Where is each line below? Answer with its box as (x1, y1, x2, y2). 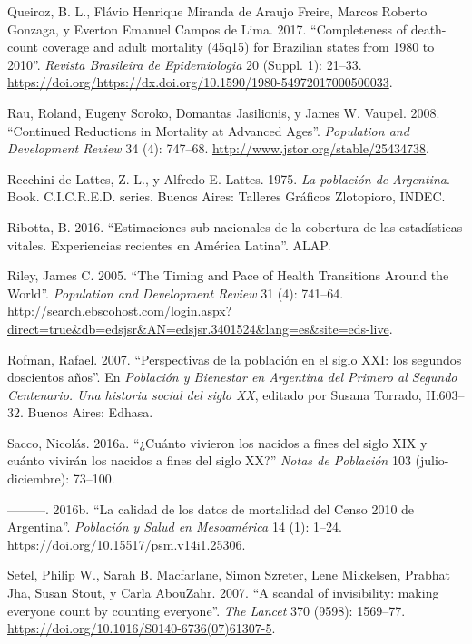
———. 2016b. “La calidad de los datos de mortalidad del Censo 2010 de (7, 499, 415, 518)
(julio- (415, 451, 449, 470)
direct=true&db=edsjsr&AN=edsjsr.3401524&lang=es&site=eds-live (7, 318, 389, 337)
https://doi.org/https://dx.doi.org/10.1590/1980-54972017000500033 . (7, 73, 393, 92)
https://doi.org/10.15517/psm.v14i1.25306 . (7, 534, 246, 553)
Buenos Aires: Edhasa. (27, 403, 153, 422)
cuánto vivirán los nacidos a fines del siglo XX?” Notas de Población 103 (7, 451, 411, 470)
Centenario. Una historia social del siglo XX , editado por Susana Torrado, (7, 385, 422, 404)
